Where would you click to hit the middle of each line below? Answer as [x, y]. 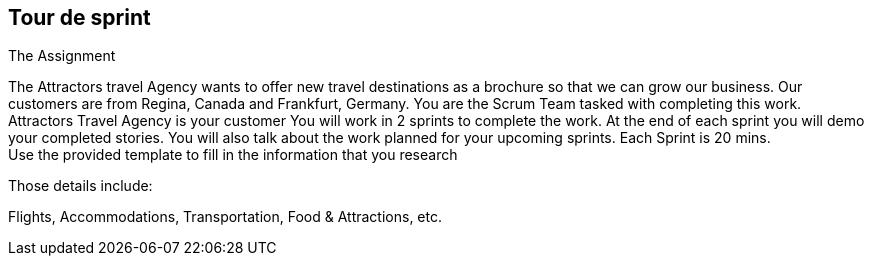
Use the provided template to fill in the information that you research [233, 155]
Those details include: [80, 186]
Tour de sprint [79, 17]
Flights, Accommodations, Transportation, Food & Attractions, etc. [225, 217]
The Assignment [62, 56]
